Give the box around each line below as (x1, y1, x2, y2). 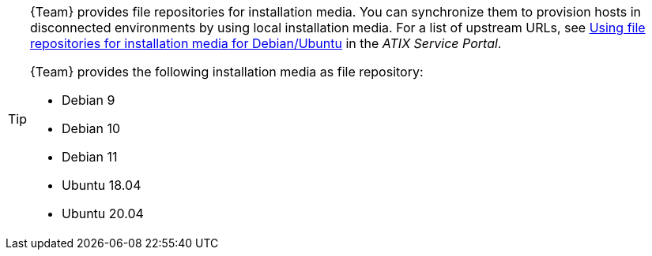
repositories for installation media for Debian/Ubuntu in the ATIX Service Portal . (30, 35, 502, 51)
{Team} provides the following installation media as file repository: (30, 64, 424, 80)
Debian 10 (62, 121, 121, 136)
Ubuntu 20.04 (62, 206, 144, 221)
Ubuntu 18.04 (62, 177, 141, 193)
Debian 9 (62, 92, 115, 108)
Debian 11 (62, 149, 118, 165)
